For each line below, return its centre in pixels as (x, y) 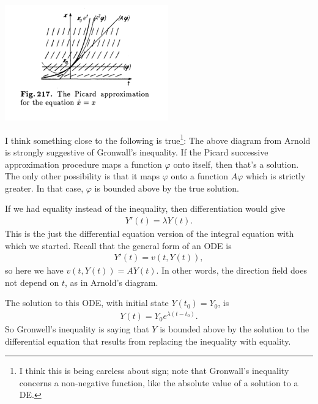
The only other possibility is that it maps (83, 176)
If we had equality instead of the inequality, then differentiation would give (145, 208)
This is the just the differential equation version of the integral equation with (150, 234)
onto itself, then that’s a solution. (236, 164)
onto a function (199, 176)
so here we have (34, 270)
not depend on (32, 282)
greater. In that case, (44, 188)
